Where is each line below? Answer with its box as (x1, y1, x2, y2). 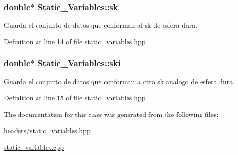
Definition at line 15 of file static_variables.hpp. (4, 93, 147, 103)
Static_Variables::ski (37, 57, 121, 69)
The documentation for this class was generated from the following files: (4, 109, 219, 119)
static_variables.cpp (4, 142, 64, 152)
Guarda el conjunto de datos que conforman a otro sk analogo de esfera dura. (4, 76, 235, 86)
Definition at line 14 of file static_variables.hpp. (4, 36, 147, 46)
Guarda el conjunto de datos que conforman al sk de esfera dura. (4, 20, 198, 30)
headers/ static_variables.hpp (4, 125, 91, 136)
